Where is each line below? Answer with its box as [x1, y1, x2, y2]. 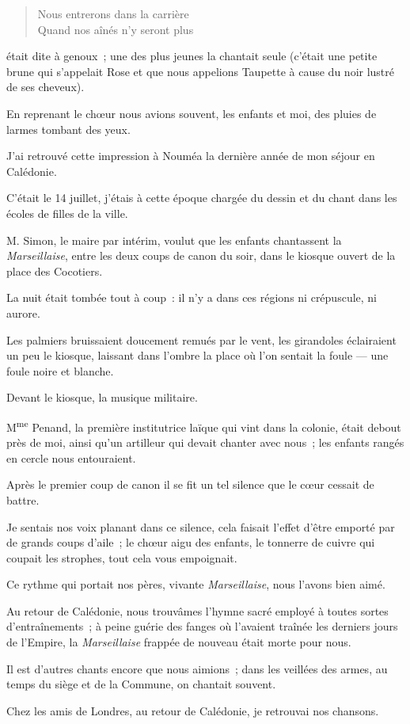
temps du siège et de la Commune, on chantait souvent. [6, 676, 276, 692]
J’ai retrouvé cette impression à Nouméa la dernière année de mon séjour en [6, 147, 375, 164]
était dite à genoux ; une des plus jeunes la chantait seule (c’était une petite [6, 48, 378, 64]
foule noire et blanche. [6, 362, 114, 379]
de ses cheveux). [6, 78, 85, 95]
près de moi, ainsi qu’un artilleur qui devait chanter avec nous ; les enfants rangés [6, 434, 404, 451]
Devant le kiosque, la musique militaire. [6, 389, 198, 406]
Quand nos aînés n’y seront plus [37, 21, 194, 37]
